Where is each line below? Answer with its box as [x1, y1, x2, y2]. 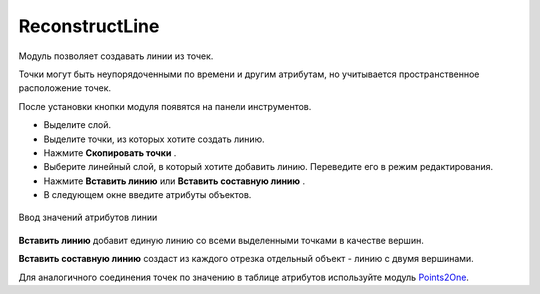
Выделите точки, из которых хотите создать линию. [43, 133, 265, 145]
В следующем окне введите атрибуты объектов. [43, 189, 252, 201]
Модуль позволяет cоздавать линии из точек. [18, 50, 214, 62]
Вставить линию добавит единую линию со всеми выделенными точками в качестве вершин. [18, 234, 424, 246]
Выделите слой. [43, 119, 112, 131]
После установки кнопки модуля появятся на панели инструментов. [18, 100, 312, 112]
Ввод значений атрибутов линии [18, 211, 158, 224]
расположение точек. [18, 82, 112, 94]
